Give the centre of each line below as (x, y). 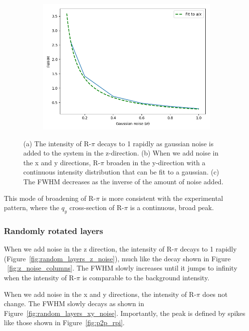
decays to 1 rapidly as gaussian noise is (155, 143)
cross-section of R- (97, 207)
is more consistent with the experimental (162, 198)
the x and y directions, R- (62, 162)
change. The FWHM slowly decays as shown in (74, 303)
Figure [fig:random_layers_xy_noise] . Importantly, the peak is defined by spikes (125, 313)
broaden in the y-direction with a (156, 162)
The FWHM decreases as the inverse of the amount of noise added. (124, 181)
